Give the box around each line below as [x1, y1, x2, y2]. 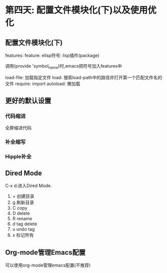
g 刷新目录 [12, 199, 34, 205]
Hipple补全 [5, 153, 32, 160]
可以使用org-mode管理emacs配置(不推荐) [5, 262, 91, 268]
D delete [12, 210, 30, 216]
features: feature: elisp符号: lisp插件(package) [5, 53, 100, 58]
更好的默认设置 [5, 96, 51, 105]
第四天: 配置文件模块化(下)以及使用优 [5, 4, 157, 16]
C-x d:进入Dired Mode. [5, 182, 52, 189]
